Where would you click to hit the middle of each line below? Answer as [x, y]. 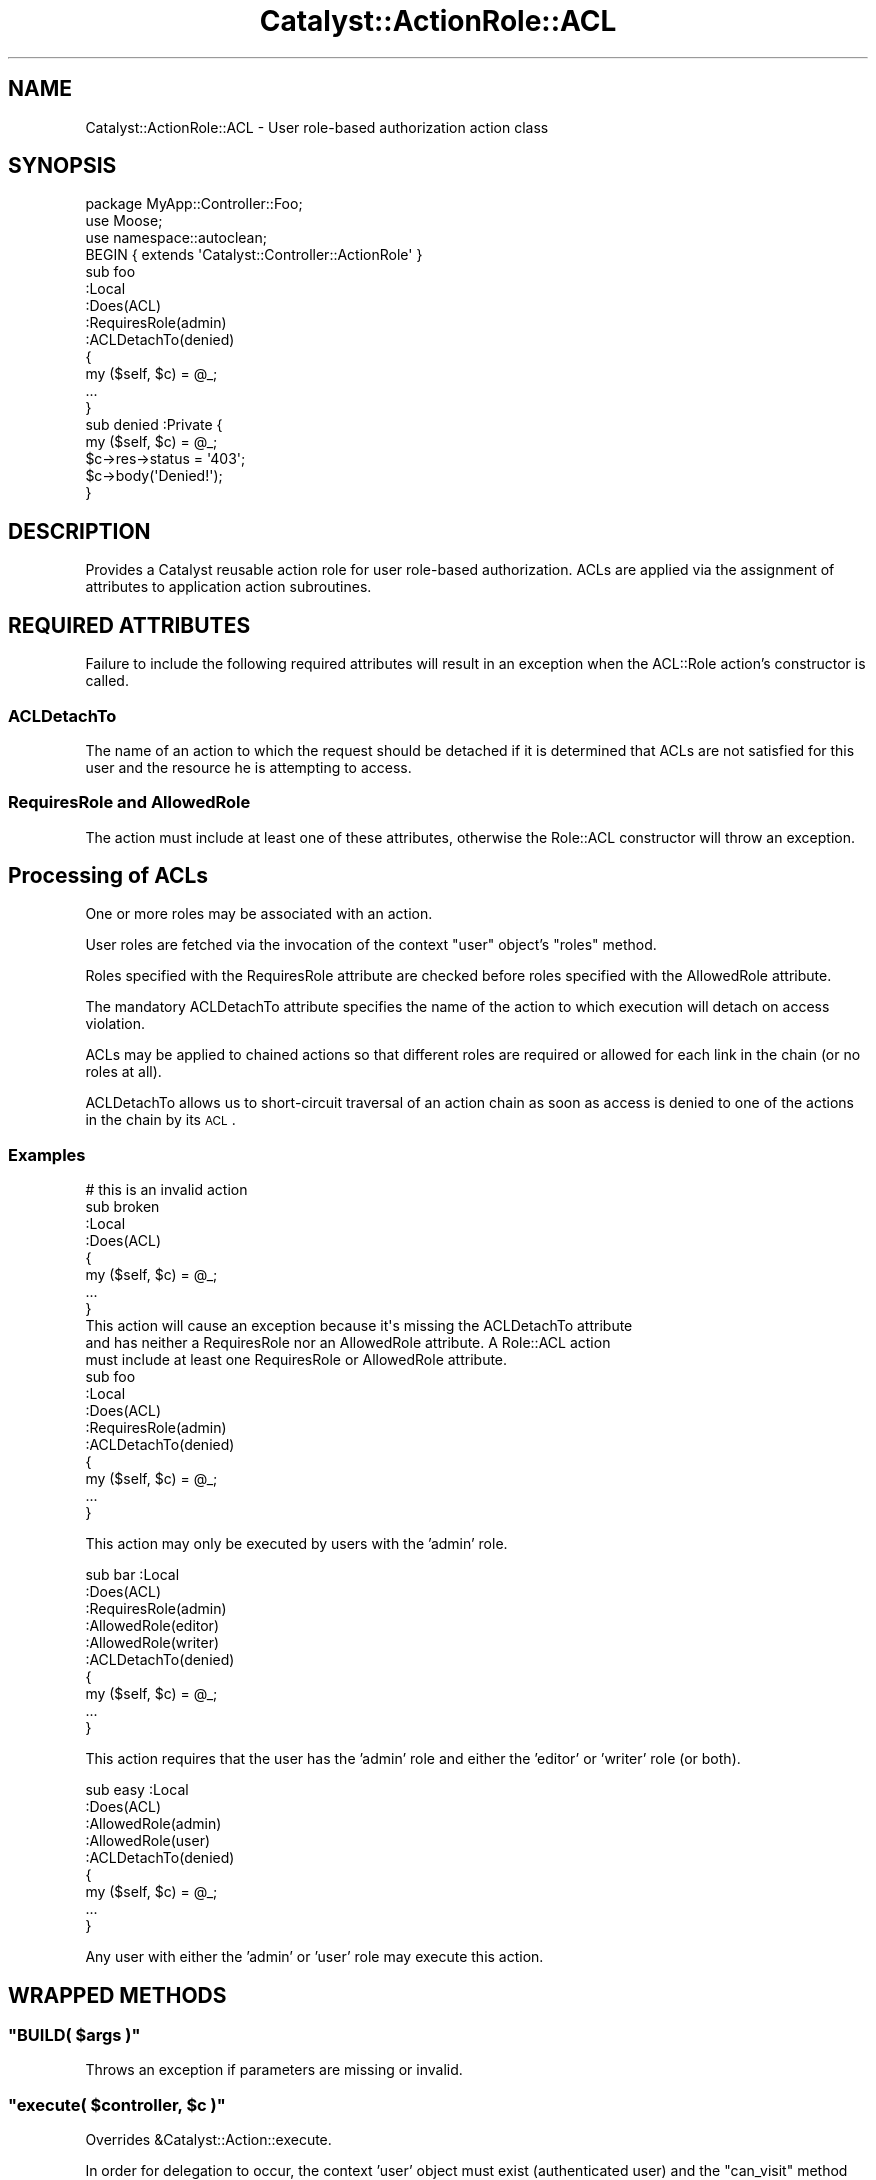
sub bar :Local [132, 1575]
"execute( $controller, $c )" [117, 2104]
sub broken [122, 1207]
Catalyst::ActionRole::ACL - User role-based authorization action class [317, 127]
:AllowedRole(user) [148, 1841]
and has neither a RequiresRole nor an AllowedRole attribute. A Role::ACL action [348, 1343]
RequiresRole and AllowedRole [129, 802]
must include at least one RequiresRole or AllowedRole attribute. [296, 1360]
